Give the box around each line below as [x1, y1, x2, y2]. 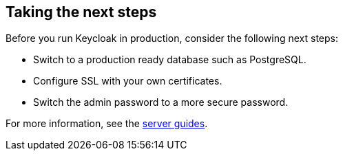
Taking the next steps [6, 3, 157, 21]
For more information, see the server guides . [6, 118, 208, 130]
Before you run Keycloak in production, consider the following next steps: [6, 32, 339, 45]
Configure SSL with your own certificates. [33, 75, 222, 87]
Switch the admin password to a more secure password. [33, 96, 289, 109]
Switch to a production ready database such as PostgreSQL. [33, 54, 306, 66]
